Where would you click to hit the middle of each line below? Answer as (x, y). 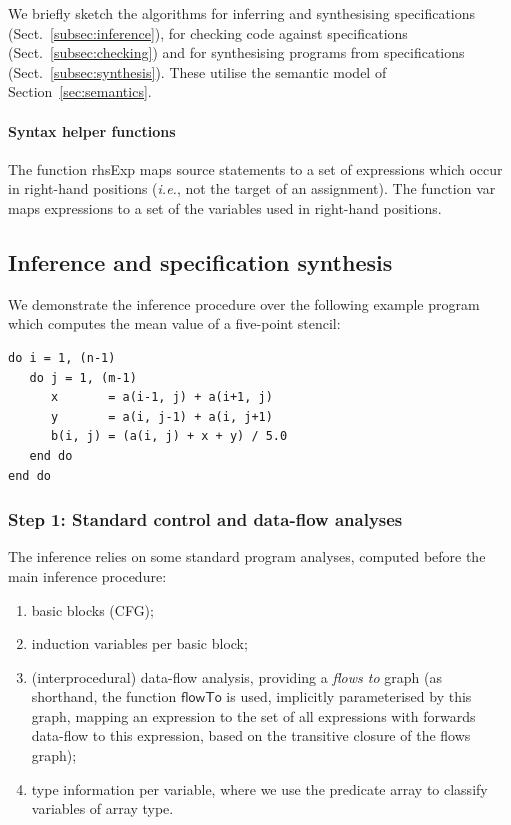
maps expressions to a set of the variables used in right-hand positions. (225, 207)
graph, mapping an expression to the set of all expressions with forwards (253, 715)
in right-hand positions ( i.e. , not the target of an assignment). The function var (252, 188)
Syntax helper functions (92, 130)
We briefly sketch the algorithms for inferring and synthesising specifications (242, 13)
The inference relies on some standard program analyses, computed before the (247, 556)
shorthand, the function (104, 696)
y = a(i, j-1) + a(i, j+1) (161, 416)
